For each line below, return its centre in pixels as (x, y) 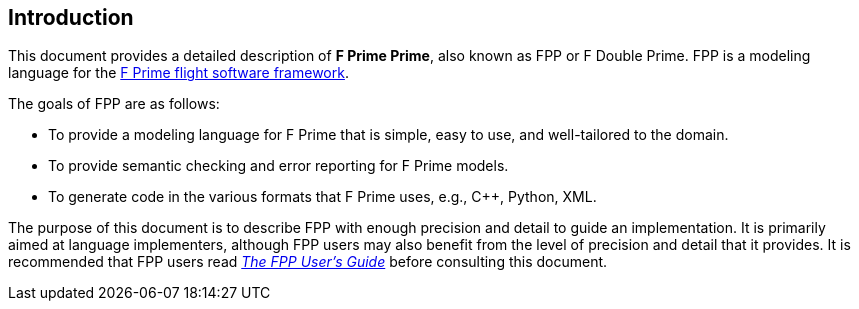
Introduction (71, 17)
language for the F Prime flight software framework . (178, 73)
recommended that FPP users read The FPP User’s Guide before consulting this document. (308, 262)
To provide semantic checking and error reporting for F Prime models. (278, 166)
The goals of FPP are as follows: (114, 104)
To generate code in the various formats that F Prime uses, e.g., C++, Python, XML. (322, 197)
